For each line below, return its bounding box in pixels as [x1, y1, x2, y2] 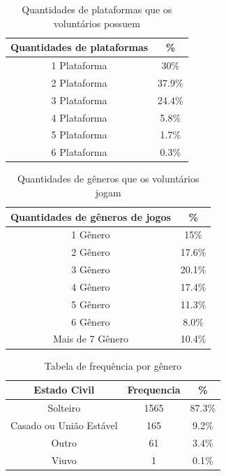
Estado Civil [33, 382, 95, 397]
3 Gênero [71, 262, 110, 277]
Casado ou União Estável [10, 417, 118, 432]
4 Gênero [71, 279, 110, 294]
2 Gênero [71, 245, 110, 259]
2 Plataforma [51, 75, 107, 89]
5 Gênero [71, 296, 110, 311]
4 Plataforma [51, 110, 107, 124]
